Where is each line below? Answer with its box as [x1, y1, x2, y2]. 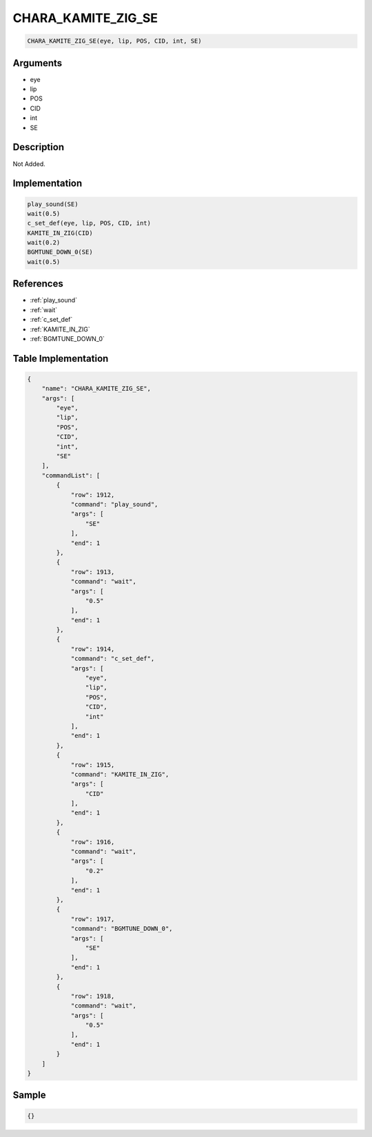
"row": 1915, [70, 761, 115, 768]
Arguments [12, 57, 63, 69]
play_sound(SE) [27, 200, 79, 208]
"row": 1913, [70, 568, 115, 575]
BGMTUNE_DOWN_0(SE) [27, 248, 93, 256]
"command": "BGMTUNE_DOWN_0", [70, 925, 173, 933]
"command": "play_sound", [70, 500, 158, 508]
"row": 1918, [70, 992, 115, 1000]
